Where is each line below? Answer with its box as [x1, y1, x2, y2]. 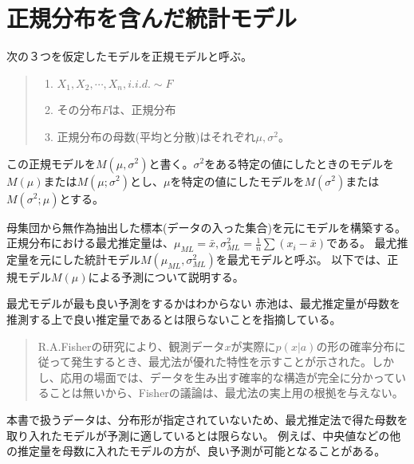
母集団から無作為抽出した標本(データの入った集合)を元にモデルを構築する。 [6, 218, 406, 235]
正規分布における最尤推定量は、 [6, 234, 174, 251]
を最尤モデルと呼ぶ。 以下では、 [215, 250, 388, 267]
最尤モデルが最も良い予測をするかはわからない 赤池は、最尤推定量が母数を [6, 295, 401, 312]
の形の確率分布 [316, 337, 395, 354]
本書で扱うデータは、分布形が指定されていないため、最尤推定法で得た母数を [6, 411, 408, 428]
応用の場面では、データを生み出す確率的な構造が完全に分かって [60, 368, 396, 385]
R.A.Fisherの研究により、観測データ [37, 337, 225, 354]
